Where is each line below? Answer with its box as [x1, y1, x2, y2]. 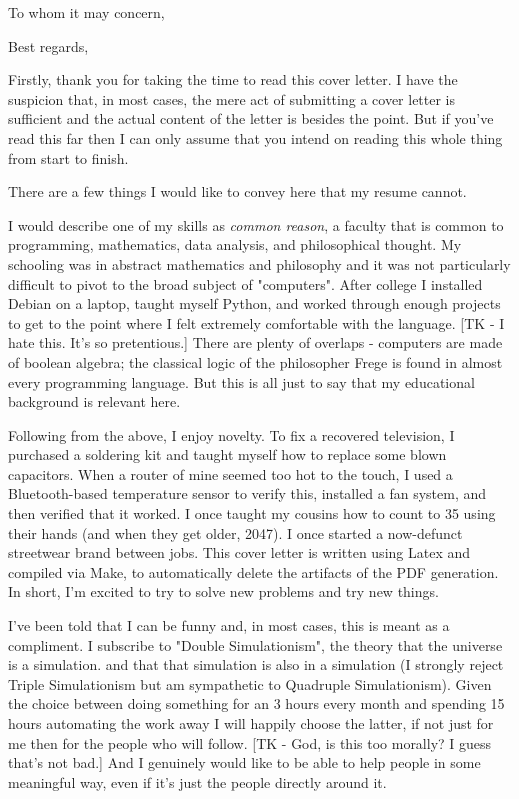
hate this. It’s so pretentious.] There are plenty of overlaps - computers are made [8, 332, 503, 353]
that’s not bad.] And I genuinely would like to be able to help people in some [8, 752, 481, 773]
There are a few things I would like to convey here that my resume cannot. [8, 181, 467, 202]
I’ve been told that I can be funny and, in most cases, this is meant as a [8, 615, 450, 636]
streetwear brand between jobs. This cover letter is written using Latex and [8, 542, 470, 563]
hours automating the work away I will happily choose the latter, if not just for [8, 713, 494, 733]
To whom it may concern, [8, 2, 165, 22]
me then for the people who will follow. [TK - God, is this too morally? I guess [8, 732, 492, 753]
